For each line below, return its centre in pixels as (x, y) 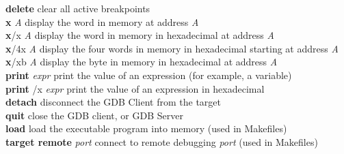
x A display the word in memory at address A (102, 21)
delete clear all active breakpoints (78, 8)
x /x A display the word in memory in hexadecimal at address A (140, 35)
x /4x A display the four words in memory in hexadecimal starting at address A (172, 48)
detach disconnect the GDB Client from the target (114, 102)
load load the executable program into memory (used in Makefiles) (146, 128)
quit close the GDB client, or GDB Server (94, 115)
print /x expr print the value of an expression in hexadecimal (135, 88)
